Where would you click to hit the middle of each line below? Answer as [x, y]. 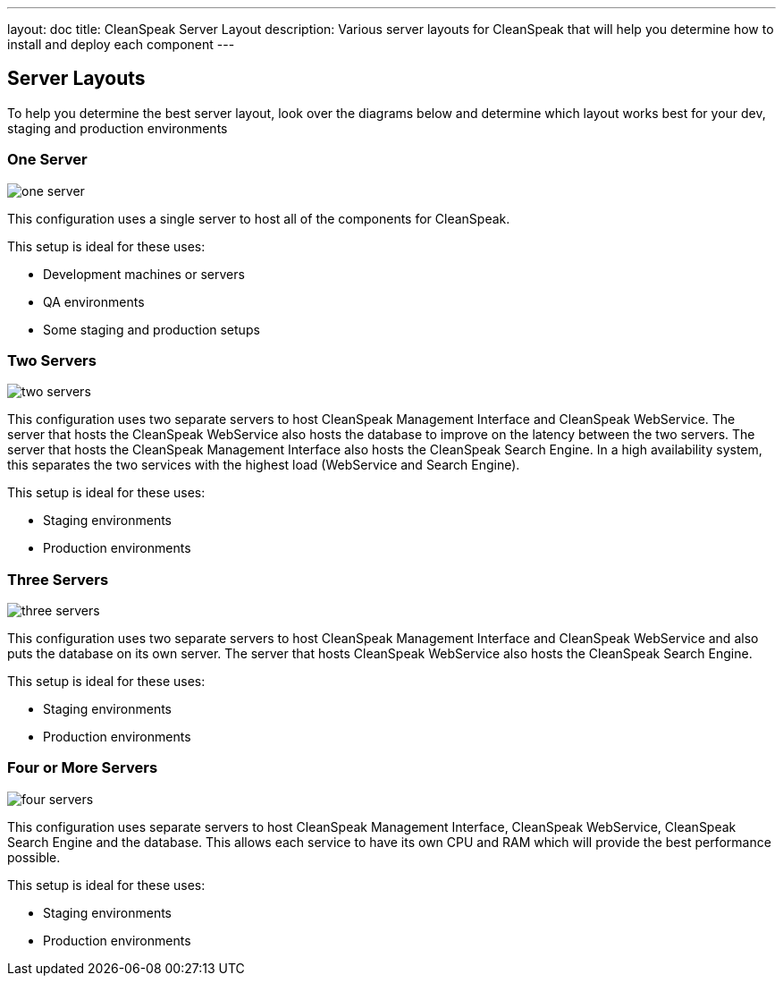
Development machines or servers [144, 274]
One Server [47, 160]
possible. [34, 857]
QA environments [94, 301]
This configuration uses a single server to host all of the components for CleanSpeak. [259, 218]
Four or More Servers [83, 768]
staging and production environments [118, 128]
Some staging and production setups [152, 329]
